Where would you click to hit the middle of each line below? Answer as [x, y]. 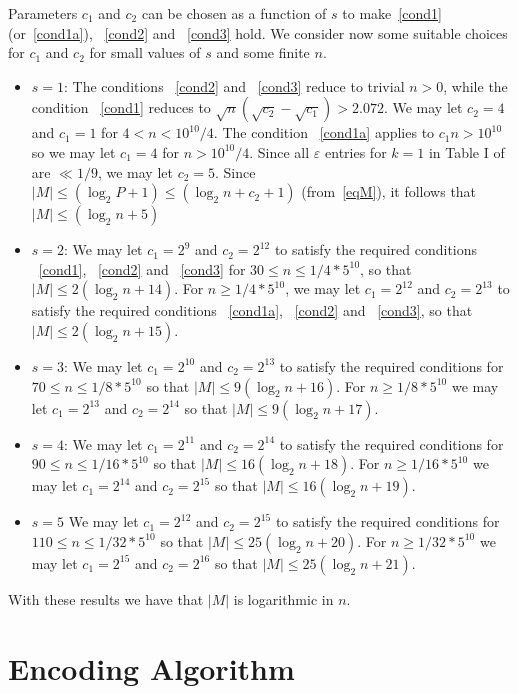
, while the [475, 85]
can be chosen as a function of [234, 13]
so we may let [73, 151]
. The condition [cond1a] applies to [324, 132]
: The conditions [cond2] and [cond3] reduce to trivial [234, 85]
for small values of [145, 52]
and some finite [263, 52]
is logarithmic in [283, 598]
